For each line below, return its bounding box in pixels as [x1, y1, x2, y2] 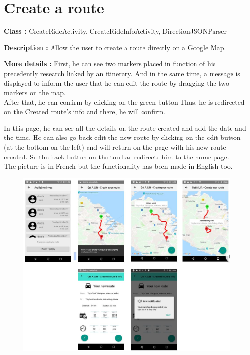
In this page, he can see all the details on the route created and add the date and [4, 122, 246, 133]
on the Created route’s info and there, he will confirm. [4, 106, 165, 117]
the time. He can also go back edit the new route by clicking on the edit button [4, 132, 241, 142]
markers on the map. [4, 87, 66, 98]
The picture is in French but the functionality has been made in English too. [4, 161, 232, 171]
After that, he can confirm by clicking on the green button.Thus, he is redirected [4, 97, 245, 107]
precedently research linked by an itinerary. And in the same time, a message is [4, 68, 240, 78]
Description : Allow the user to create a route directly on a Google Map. [4, 42, 226, 52]
